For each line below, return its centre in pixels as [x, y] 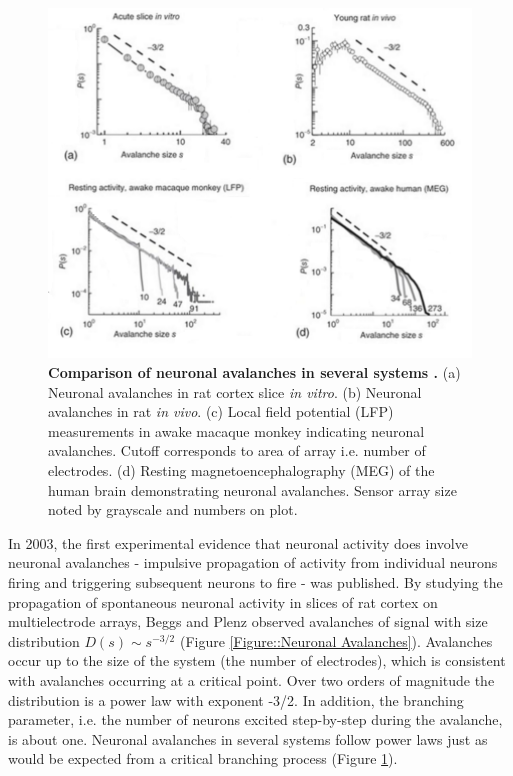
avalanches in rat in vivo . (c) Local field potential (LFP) [221, 411]
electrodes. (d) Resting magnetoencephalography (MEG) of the [241, 470]
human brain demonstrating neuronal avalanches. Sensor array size [252, 489]
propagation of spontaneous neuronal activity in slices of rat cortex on [223, 601]
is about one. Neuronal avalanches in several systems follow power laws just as [248, 738]
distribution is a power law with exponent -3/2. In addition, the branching [236, 699]
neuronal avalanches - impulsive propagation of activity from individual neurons [253, 562]
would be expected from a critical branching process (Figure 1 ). [203, 758]
